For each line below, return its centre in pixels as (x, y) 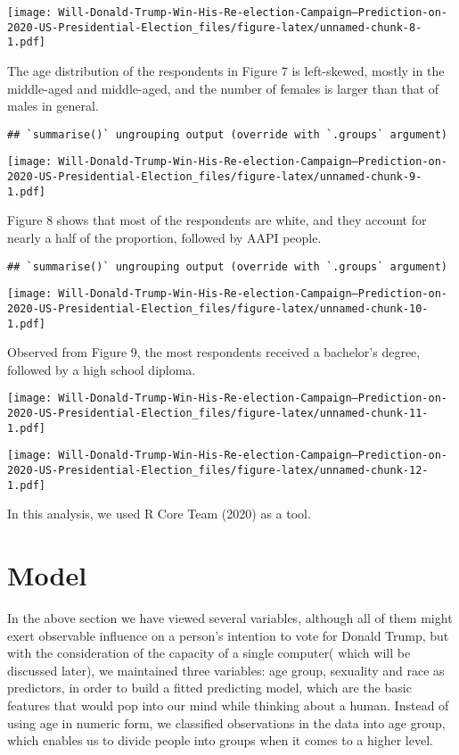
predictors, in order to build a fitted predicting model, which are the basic (209, 688)
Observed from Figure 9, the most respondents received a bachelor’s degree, (214, 352)
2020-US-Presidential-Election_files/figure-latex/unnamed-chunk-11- (218, 414)
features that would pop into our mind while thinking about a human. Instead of (228, 705)
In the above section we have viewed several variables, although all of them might (230, 618)
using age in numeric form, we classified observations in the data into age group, (226, 722)
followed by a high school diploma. (102, 369)
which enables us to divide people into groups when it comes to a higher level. (220, 740)
